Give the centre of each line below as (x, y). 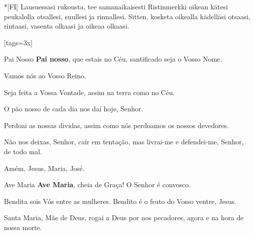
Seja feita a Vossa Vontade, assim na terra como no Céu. (89, 92)
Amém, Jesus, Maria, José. (44, 168)
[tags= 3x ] (18, 42)
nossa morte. (23, 227)
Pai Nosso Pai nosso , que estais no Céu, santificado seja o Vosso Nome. (113, 59)
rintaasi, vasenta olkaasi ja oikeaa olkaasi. (67, 26)
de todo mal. (23, 151)
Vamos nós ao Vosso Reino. (45, 75)
